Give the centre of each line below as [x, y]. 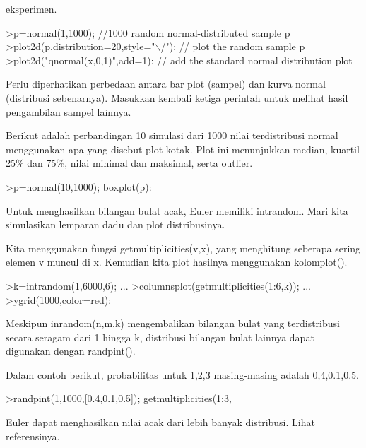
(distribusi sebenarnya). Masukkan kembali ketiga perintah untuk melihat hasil [177, 97]
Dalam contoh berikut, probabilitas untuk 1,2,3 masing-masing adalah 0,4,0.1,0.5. [182, 374]
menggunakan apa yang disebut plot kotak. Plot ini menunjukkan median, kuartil [183, 149]
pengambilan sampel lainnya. [69, 111]
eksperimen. [31, 8]
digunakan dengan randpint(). [71, 351]
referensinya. [33, 436]
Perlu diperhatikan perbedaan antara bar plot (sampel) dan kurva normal [166, 84]
